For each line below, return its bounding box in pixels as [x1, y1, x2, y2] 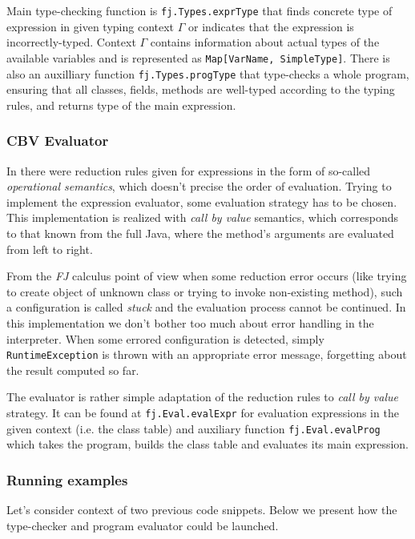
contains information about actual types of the [150, 34, 380, 50]
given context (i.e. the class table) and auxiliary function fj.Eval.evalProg [6, 420, 381, 436]
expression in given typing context [6, 18, 175, 34]
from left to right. [6, 240, 93, 257]
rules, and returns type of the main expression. [6, 96, 236, 113]
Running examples [6, 469, 128, 489]
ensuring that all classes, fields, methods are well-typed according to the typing [6, 81, 395, 98]
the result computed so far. [6, 361, 139, 378]
